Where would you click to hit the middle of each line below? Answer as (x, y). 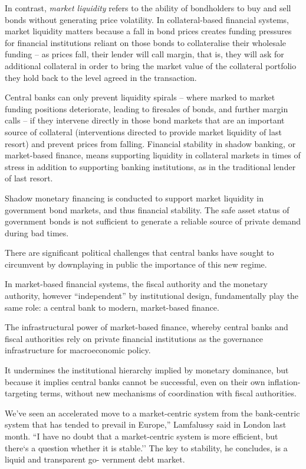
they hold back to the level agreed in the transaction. (101, 77)
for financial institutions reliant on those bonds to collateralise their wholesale (146, 42)
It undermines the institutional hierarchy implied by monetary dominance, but (147, 370)
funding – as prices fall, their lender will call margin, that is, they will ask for (144, 54)
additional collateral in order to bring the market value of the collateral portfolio (151, 65)
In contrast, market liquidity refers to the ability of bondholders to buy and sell (148, 8)
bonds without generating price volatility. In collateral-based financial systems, (147, 19)
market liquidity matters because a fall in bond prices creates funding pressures (148, 31)
